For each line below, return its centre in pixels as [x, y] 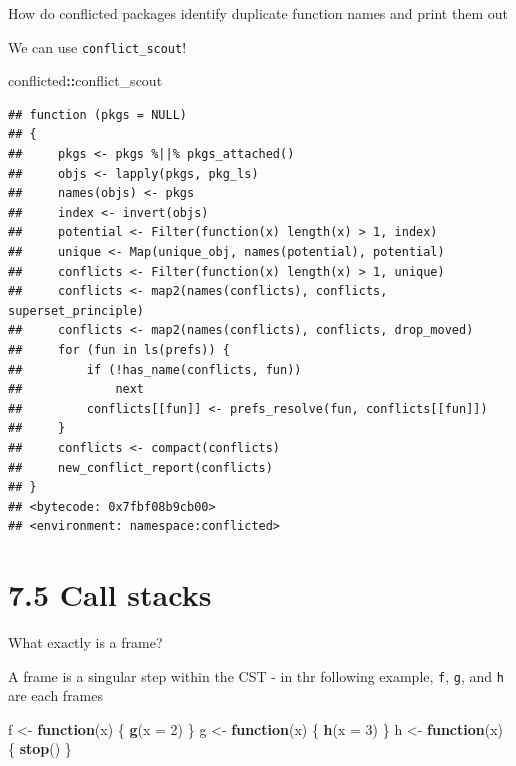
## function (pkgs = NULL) [97, 114]
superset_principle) [76, 310]
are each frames [56, 695]
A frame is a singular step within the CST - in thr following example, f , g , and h [256, 675]
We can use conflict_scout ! [97, 46]
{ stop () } [40, 748]
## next [76, 389]
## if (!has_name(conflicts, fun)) [155, 369]
